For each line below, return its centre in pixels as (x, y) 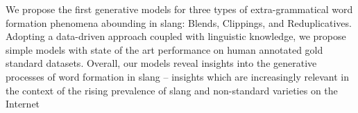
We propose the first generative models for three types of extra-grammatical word (179, 9)
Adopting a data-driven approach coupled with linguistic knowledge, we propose (176, 36)
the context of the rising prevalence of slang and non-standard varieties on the (172, 90)
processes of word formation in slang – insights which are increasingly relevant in (178, 76)
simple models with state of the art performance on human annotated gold (164, 49)
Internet (23, 104)
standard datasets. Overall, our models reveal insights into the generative (161, 63)
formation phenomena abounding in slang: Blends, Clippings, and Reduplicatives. (179, 22)
